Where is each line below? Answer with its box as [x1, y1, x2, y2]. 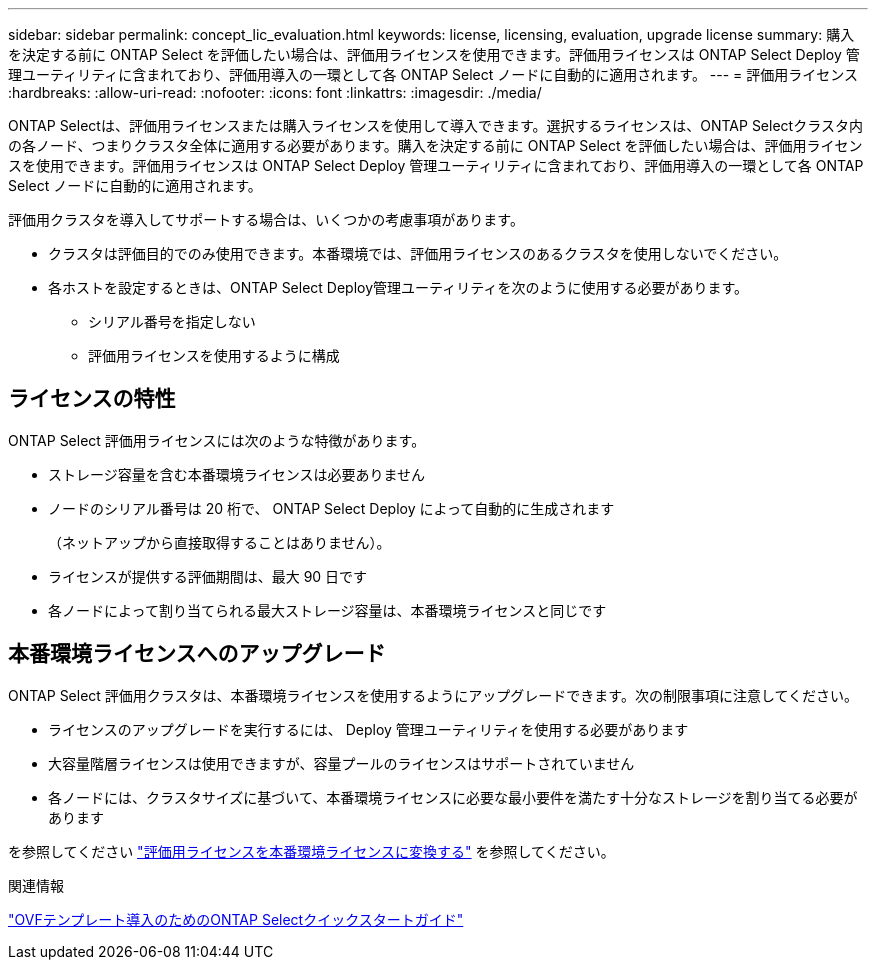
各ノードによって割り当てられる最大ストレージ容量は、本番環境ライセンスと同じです [48, 601, 607, 619]
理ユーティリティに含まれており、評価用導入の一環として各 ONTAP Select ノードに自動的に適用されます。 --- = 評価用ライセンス [8, 66, 858, 83]
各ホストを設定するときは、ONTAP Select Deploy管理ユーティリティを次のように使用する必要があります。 [48, 279, 748, 296]
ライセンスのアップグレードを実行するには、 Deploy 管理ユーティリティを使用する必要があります [48, 720, 689, 738]
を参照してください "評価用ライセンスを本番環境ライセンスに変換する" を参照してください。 [8, 842, 615, 860]
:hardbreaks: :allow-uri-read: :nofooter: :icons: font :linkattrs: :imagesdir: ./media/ [8, 84, 542, 101]
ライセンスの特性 [8, 386, 176, 412]
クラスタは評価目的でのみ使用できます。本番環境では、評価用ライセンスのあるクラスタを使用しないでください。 [48, 245, 788, 262]
